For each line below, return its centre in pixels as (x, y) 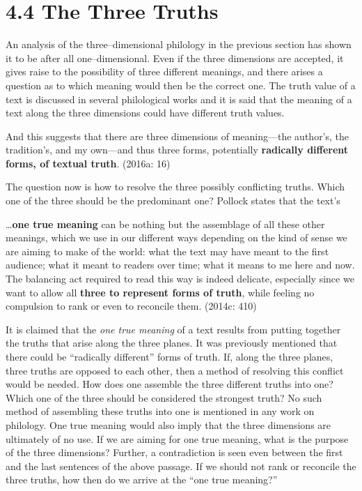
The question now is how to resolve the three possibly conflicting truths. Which (175, 187)
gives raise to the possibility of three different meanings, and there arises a (164, 71)
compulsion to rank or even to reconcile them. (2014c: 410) (131, 306)
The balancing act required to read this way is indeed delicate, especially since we (180, 279)
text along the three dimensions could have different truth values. (145, 113)
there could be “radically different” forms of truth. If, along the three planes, (170, 356)
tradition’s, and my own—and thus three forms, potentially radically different (177, 150)
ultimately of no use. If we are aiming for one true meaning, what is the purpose (177, 438)
